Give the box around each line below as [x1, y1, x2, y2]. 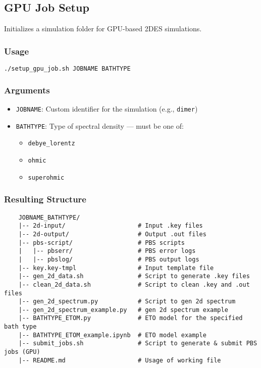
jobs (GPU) [4, 348, 40, 356]
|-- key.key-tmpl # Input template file [18, 264, 214, 272]
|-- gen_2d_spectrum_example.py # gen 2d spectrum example [18, 306, 228, 313]
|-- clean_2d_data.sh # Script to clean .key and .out [18, 281, 250, 288]
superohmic [28, 174, 65, 181]
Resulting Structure [4, 193, 86, 205]
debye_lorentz [28, 140, 75, 147]
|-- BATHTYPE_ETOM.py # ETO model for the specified [18, 314, 243, 322]
